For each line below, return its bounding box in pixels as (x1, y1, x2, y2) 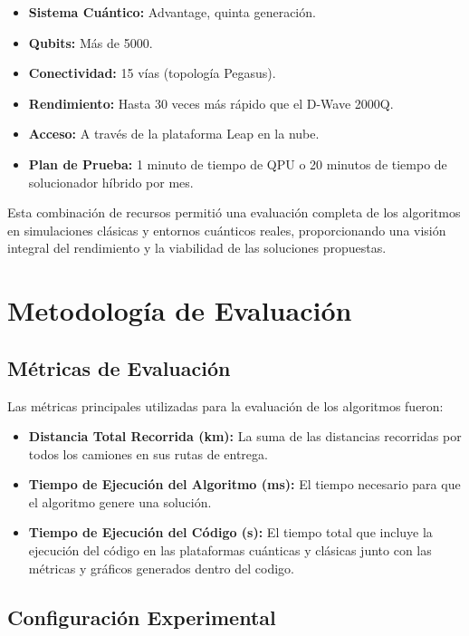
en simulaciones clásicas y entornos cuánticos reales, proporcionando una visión (7, 220, 446, 239)
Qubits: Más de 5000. (28, 33, 153, 52)
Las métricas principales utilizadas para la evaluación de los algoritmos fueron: (7, 396, 444, 415)
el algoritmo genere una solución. (28, 492, 212, 511)
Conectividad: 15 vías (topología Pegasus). (28, 63, 276, 82)
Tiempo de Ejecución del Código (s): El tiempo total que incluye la (28, 523, 433, 542)
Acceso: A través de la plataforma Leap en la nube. (28, 124, 320, 143)
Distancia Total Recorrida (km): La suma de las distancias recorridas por (28, 427, 462, 446)
